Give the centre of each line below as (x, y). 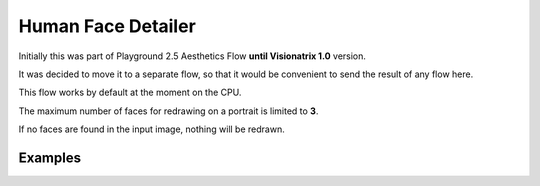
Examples (50, 157)
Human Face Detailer (107, 26)
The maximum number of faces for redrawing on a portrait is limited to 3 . (168, 111)
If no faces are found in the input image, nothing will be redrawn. (151, 129)
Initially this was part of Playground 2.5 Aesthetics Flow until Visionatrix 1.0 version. (192, 56)
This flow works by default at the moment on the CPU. (130, 92)
